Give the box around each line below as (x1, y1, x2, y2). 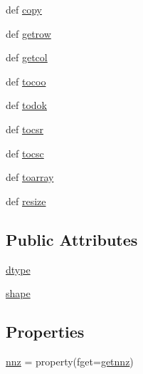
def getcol (6, 50, 48, 65)
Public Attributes (6, 228, 138, 250)
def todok (6, 98, 47, 113)
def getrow (6, 26, 51, 41)
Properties (6, 321, 85, 343)
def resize (6, 193, 46, 208)
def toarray (6, 170, 54, 185)
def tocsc (6, 145, 44, 160)
